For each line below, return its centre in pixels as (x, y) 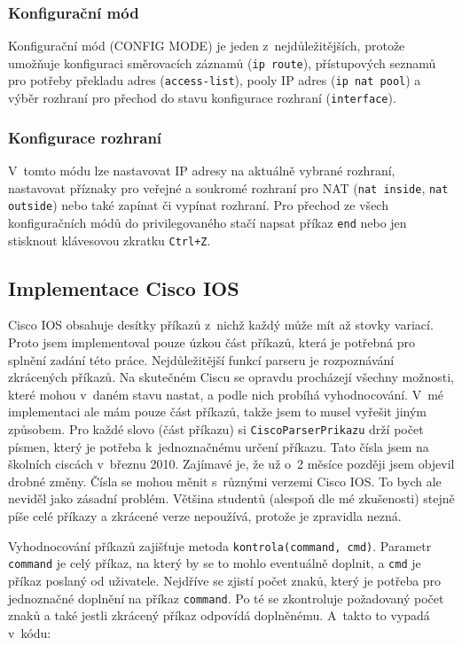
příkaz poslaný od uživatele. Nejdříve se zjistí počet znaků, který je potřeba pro (225, 580)
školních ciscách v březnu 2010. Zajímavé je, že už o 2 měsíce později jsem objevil (231, 464)
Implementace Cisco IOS (124, 288)
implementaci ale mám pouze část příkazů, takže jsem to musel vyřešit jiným (218, 412)
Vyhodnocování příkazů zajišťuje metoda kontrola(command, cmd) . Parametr (220, 545)
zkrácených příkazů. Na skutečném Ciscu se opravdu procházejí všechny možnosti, (231, 377)
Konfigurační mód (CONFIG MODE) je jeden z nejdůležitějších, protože (207, 46)
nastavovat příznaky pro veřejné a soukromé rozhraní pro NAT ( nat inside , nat (228, 187)
